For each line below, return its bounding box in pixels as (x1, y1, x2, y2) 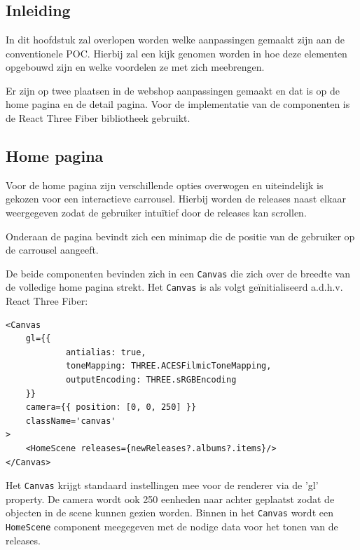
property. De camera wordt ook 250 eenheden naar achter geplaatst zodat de (6, 491, 335, 506)
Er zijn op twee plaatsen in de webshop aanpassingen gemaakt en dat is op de (6, 83, 340, 97)
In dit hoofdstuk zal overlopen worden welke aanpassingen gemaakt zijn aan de (6, 32, 345, 46)
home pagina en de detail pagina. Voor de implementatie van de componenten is (6, 97, 350, 111)
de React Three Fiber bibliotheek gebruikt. (6, 110, 191, 125)
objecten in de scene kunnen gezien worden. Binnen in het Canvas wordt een (6, 505, 333, 520)
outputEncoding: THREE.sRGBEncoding (65, 375, 237, 385)
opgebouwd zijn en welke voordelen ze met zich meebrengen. (6, 60, 265, 74)
